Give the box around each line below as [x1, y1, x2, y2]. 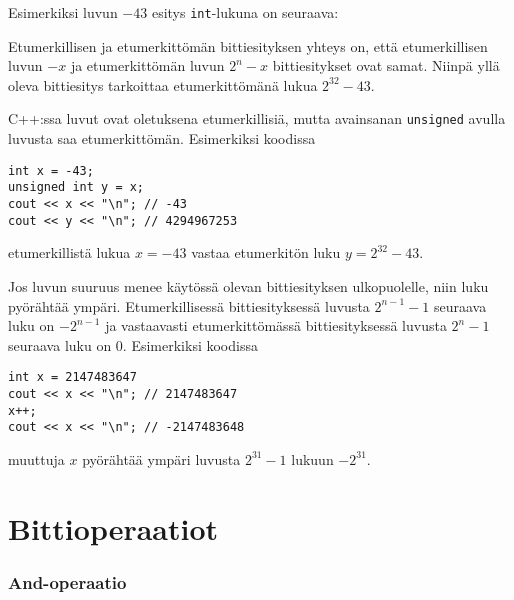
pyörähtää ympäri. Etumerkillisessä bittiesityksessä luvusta [8, 295, 370, 316]
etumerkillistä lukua [8, 242, 131, 263]
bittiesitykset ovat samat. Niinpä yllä [272, 55, 500, 76]
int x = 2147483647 [8, 370, 137, 385]
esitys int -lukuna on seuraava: [151, 2, 339, 22]
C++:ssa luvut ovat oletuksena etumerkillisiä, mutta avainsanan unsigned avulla [8, 108, 506, 129]
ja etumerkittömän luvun [70, 55, 225, 76]
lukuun [291, 448, 334, 469]
